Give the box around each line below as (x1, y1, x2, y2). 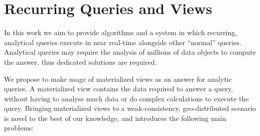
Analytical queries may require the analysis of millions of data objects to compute (4, 47, 256, 57)
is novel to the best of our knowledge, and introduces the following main (4, 112, 226, 123)
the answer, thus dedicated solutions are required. (4, 56, 157, 67)
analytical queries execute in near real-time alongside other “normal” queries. (4, 37, 241, 47)
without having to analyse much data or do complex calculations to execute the (4, 93, 249, 103)
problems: (4, 122, 34, 133)
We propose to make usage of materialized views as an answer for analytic (4, 73, 232, 84)
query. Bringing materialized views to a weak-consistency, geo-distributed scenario (4, 103, 256, 113)
